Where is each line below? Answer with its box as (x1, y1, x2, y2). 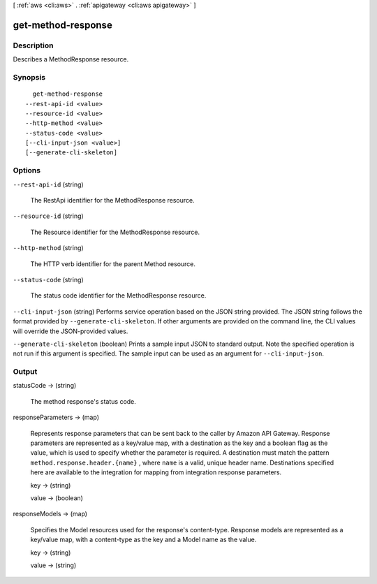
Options (13, 166, 41, 175)
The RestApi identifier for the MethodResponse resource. (30, 196, 195, 204)
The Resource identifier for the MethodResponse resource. (30, 228, 200, 236)
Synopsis (13, 72, 45, 82)
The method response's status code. (30, 397, 136, 405)
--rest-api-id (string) (13, 180, 84, 189)
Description (13, 41, 54, 50)
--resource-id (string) (13, 212, 84, 220)
